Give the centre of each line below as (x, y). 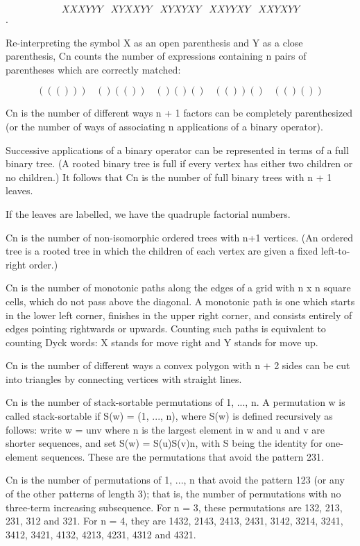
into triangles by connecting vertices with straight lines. (124, 378)
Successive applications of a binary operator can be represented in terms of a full (177, 150)
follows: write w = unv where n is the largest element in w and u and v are (165, 429)
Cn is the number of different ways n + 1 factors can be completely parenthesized (179, 113)
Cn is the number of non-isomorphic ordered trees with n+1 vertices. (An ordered (180, 237)
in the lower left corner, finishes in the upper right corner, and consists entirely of (179, 315)
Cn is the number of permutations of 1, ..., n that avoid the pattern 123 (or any (175, 480)
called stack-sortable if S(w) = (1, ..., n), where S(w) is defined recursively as (169, 416)
